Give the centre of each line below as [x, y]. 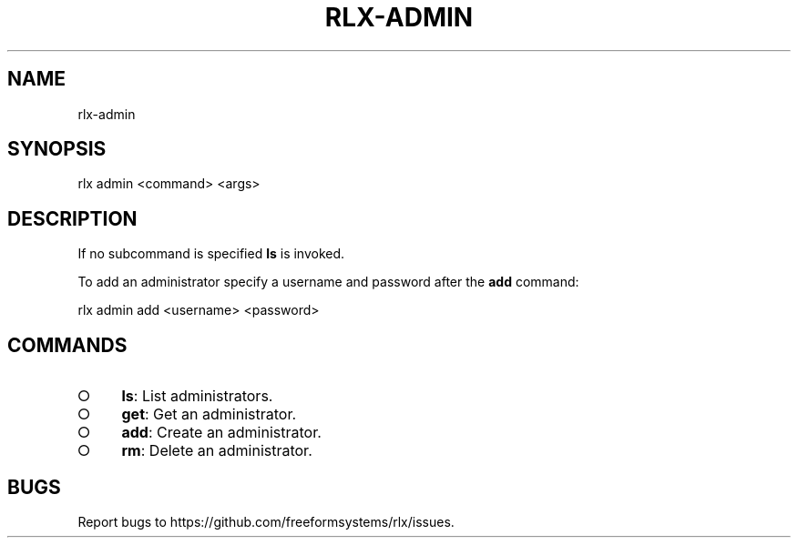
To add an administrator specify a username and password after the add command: [328, 282]
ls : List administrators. [197, 396]
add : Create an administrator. [221, 433]
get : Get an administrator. [209, 414]
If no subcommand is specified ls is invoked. [211, 254]
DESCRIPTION [72, 218]
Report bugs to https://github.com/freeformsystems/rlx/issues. [266, 521]
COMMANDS [67, 345]
